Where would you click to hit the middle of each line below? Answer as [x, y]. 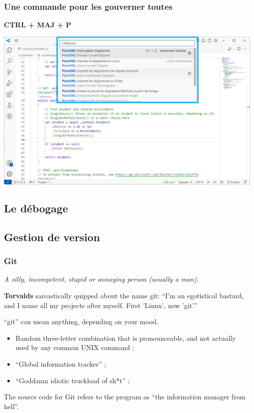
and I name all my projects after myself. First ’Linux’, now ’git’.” [101, 305]
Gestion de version [52, 237]
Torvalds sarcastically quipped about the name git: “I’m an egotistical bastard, [124, 295]
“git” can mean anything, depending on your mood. [81, 321]
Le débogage [36, 208]
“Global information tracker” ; [61, 363]
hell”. [11, 406]
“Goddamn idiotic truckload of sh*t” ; [73, 380]
